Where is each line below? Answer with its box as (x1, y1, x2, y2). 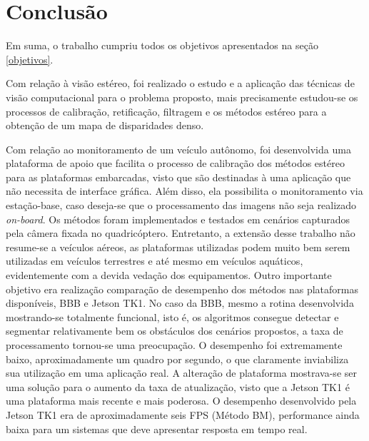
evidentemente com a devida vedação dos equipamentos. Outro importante (6, 268, 332, 283)
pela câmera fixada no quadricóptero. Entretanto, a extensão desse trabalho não (6, 225, 355, 240)
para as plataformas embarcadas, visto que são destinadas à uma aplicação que (6, 169, 351, 184)
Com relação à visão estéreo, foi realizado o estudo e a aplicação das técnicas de (6, 76, 355, 91)
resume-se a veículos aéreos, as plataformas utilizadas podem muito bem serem (6, 239, 350, 254)
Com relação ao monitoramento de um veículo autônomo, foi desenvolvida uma (6, 141, 351, 156)
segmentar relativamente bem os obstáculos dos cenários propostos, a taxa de (6, 323, 343, 338)
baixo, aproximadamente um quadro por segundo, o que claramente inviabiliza (6, 351, 349, 366)
